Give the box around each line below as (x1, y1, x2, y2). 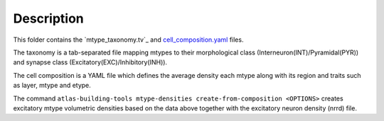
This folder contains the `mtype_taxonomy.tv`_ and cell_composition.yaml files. (13, 35, 244, 44)
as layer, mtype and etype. (13, 81, 92, 90)
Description (13, 11, 85, 26)
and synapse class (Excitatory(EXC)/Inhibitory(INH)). (13, 58, 167, 67)
